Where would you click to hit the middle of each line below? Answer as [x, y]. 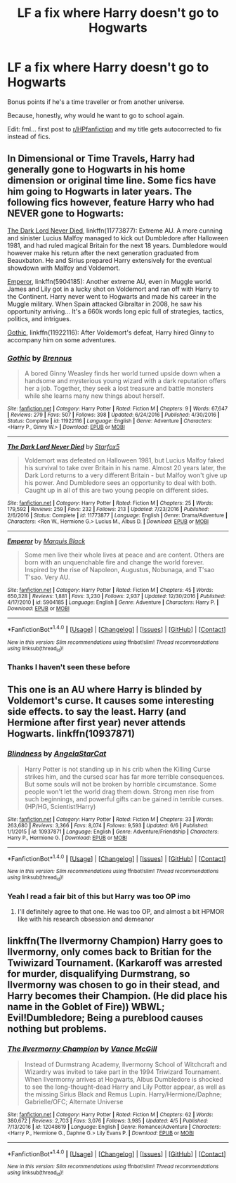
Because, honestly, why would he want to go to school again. [96, 115]
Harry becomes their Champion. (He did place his [117, 996]
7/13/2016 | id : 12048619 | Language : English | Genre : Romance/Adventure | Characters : [114, 1127]
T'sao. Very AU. [47, 577]
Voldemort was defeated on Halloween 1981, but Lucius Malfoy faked [124, 460]
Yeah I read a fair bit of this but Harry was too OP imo [99, 896]
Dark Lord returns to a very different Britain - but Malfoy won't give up [126, 475]
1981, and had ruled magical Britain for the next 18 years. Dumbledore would [117, 245]
